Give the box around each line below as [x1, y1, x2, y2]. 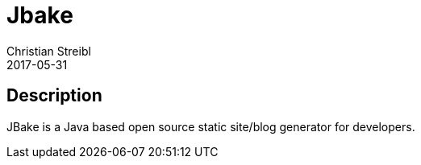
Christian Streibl [6, 43, 91, 58]
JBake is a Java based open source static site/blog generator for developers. [6, 119, 415, 134]
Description [6, 85, 102, 106]
